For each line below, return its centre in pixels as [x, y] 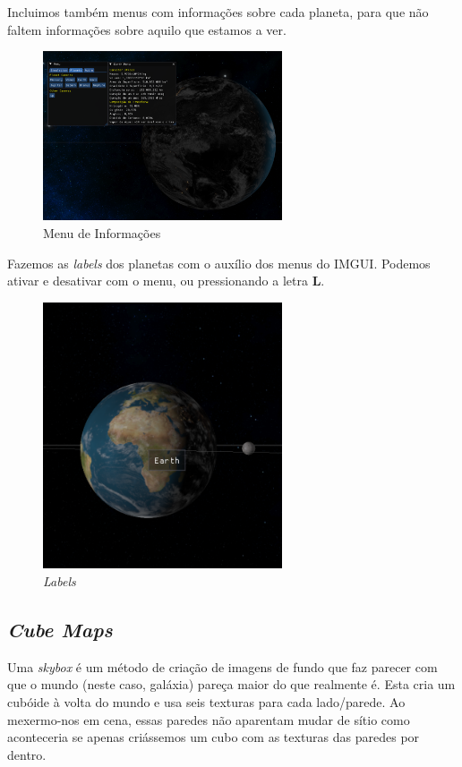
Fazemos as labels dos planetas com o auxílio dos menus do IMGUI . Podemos [219, 263]
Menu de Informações [102, 233]
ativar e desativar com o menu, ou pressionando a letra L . [166, 281]
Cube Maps [60, 630]
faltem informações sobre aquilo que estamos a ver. [147, 29]
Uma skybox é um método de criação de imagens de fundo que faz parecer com [222, 666]
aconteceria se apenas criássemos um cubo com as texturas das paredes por [214, 737]
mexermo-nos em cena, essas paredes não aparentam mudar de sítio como [209, 719]
